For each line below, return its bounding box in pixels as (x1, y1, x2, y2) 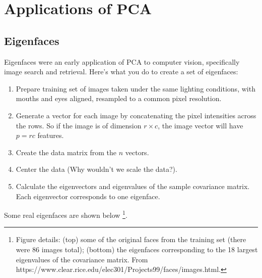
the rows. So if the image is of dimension (16, 120, 142, 130)
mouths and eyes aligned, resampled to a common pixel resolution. (16, 93, 222, 104)
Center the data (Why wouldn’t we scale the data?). (16, 164, 177, 174)
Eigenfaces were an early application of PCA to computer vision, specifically (4, 56, 240, 67)
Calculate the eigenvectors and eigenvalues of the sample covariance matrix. (16, 180, 250, 191)
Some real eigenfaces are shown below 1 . (4, 208, 127, 220)
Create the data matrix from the (16, 147, 117, 157)
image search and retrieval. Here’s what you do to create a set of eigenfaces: (4, 66, 238, 77)
